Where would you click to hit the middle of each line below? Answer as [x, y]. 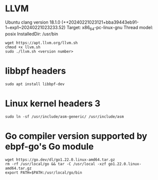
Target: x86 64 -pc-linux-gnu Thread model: [110, 28]
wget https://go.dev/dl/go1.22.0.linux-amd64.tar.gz [60, 160]
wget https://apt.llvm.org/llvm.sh [41, 43]
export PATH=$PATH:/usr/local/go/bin [44, 173]
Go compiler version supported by [76, 136]
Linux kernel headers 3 [53, 103]
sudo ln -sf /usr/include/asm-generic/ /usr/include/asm [65, 117]
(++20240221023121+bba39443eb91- [100, 22]
